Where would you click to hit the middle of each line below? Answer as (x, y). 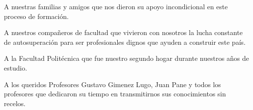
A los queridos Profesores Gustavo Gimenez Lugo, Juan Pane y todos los (113, 84)
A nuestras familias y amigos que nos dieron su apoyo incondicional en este (116, 6)
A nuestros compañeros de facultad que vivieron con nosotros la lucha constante (123, 32)
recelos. (15, 103)
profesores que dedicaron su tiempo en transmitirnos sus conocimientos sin (115, 94)
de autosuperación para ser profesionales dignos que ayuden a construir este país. (125, 42)
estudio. (16, 67)
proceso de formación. (36, 16)
